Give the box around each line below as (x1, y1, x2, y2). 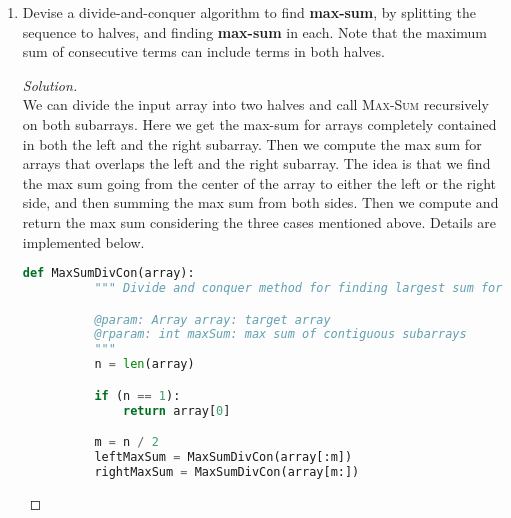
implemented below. (22, 231, 145, 252)
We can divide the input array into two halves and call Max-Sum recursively (22, 94, 489, 115)
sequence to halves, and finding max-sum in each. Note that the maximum (22, 21, 487, 42)
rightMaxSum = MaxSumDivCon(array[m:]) (94, 464, 360, 479)
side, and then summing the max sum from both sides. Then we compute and (22, 192, 499, 213)
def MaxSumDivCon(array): (22, 266, 195, 281)
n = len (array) (94, 357, 195, 372)
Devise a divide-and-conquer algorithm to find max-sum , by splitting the (22, 2, 476, 22)
